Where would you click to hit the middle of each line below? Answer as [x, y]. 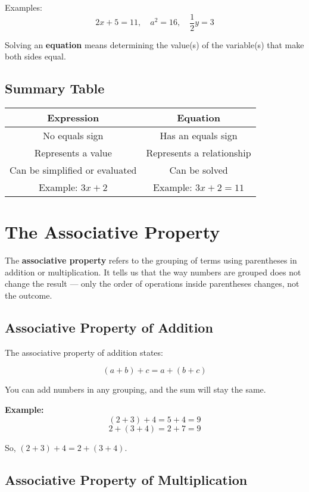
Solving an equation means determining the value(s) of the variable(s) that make [154, 44]
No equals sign [73, 136]
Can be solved [199, 170]
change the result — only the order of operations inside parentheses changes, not [152, 283]
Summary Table [55, 88]
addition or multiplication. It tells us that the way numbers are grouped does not [153, 272]
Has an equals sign [199, 136]
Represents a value [73, 153]
